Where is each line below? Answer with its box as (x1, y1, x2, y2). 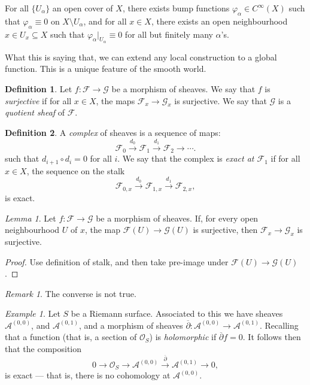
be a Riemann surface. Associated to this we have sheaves (71, 307, 283, 320)
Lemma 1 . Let (5, 211, 56, 224)
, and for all (83, 14, 127, 27)
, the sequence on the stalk (26, 164, 125, 177)
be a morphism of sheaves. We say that (111, 82, 256, 95)
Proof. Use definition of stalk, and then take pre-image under (5, 255, 229, 268)
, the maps (96, 94, 135, 107)
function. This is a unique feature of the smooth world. (5, 62, 206, 75)
